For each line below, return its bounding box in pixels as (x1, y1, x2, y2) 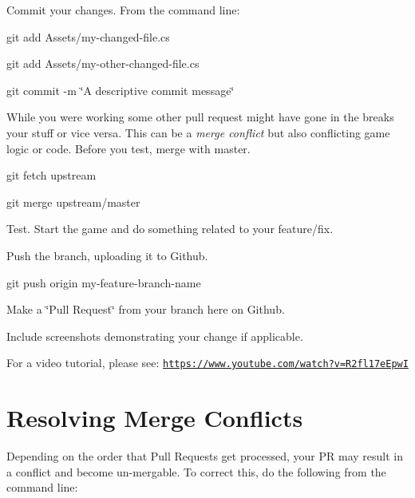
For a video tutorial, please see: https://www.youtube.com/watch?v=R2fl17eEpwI (6, 354, 409, 371)
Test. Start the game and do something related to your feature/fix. (6, 220, 334, 237)
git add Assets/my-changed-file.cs (6, 28, 170, 45)
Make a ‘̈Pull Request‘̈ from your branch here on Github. (6, 301, 285, 318)
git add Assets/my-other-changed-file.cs (6, 55, 200, 72)
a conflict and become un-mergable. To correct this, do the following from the (6, 463, 386, 480)
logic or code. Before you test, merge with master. (6, 140, 251, 156)
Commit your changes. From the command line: (6, 2, 240, 18)
